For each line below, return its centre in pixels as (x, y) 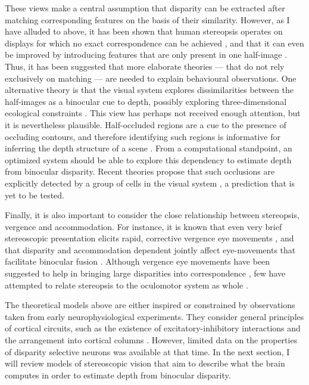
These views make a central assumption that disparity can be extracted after (145, 8)
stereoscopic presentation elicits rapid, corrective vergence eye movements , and (149, 238)
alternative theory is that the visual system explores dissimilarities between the (149, 90)
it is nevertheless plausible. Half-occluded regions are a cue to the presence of (146, 124)
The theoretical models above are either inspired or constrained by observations (150, 305)
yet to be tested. (35, 195)
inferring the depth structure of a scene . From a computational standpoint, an (149, 148)
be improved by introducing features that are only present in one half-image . (146, 55)
